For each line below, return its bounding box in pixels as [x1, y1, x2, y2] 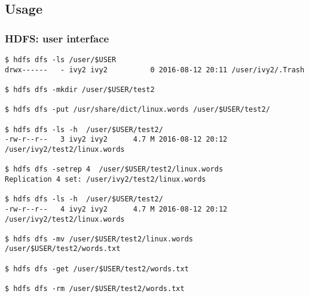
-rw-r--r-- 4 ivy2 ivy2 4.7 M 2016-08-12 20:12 [5, 204, 228, 213]
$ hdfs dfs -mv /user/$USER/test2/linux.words [5, 234, 193, 243]
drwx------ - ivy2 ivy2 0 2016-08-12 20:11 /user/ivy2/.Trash [5, 65, 305, 74]
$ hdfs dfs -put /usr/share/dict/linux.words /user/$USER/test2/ [5, 105, 270, 114]
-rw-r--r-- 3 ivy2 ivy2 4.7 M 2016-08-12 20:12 [5, 135, 228, 144]
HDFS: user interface [5, 30, 109, 45]
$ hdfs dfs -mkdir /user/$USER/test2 [5, 85, 155, 94]
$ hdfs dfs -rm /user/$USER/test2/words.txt [5, 284, 185, 293]
